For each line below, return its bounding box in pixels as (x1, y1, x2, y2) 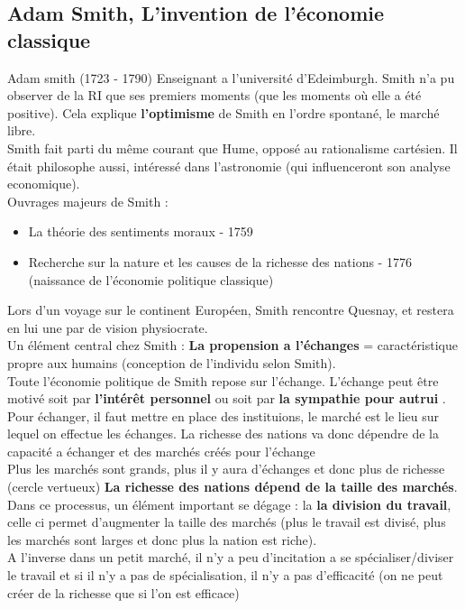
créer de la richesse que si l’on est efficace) (7, 583, 240, 602)
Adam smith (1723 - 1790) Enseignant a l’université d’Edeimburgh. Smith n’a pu (7, 68, 455, 87)
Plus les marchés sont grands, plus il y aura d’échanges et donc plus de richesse (7, 459, 445, 478)
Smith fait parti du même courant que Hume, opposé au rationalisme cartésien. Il (7, 138, 458, 157)
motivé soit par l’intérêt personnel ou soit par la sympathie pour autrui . (7, 389, 446, 408)
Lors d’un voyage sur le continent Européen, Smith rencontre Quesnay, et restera (7, 300, 454, 319)
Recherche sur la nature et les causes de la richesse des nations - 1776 (28, 252, 412, 271)
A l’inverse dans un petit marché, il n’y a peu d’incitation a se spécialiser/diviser (7, 548, 454, 567)
